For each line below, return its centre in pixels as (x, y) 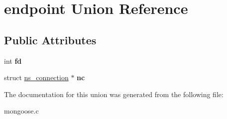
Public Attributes (50, 40)
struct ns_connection (36, 77)
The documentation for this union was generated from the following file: (114, 94)
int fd (13, 60)
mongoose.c (21, 111)
